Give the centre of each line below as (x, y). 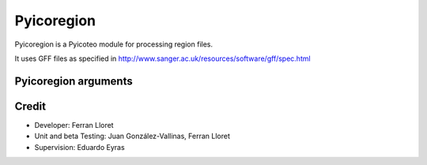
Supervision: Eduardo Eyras (80, 147)
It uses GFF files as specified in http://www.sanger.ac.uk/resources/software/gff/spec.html (163, 58)
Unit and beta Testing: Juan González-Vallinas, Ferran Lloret (132, 136)
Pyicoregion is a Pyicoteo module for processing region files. (114, 44)
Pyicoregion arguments (74, 81)
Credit (30, 106)
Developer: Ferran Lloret (74, 125)
